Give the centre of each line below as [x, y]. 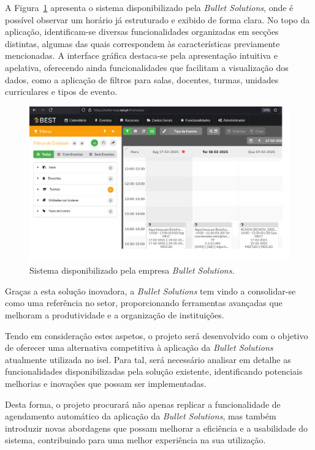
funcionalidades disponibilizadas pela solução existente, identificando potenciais [154, 371]
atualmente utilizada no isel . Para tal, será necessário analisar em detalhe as [148, 359]
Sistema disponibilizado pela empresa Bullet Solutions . [132, 270]
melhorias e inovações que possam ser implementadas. [106, 383]
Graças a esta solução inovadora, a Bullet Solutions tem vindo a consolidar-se [150, 291]
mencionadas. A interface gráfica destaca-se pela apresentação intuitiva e [141, 55]
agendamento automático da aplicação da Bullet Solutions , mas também [141, 416]
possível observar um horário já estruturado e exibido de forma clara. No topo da [157, 19]
